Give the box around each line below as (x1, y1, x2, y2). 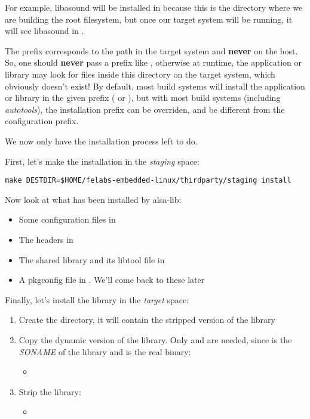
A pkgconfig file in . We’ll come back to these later (19, 273, 205, 286)
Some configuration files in (19, 213, 116, 226)
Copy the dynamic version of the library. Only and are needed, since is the (19, 333, 292, 346)
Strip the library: (19, 385, 81, 398)
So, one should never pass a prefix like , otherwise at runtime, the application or (5, 56, 302, 69)
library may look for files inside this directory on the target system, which (5, 67, 275, 80)
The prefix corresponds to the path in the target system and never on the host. (5, 44, 298, 57)
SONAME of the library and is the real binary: (19, 345, 191, 358)
